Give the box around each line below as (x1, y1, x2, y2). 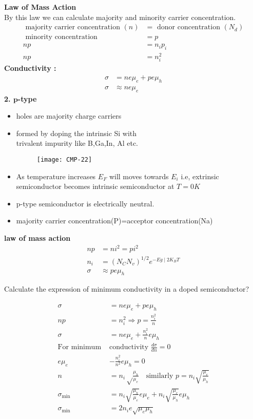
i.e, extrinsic (181, 170, 219, 181)
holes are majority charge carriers (16, 110, 122, 121)
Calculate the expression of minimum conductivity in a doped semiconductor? (4, 283, 249, 294)
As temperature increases (16, 170, 96, 181)
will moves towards (109, 170, 169, 181)
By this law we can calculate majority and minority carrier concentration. (4, 11, 236, 22)
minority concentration (25, 33, 98, 41)
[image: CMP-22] (36, 156, 92, 163)
